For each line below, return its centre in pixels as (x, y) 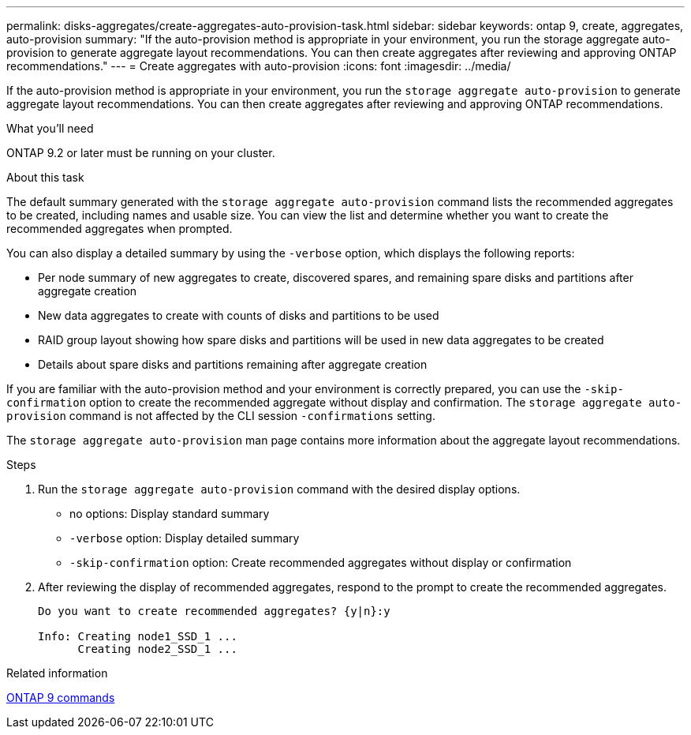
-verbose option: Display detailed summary (185, 538)
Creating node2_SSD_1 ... (157, 649)
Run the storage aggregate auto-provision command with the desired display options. (279, 489)
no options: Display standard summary (170, 514)
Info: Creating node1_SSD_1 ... (138, 636)
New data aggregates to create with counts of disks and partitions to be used (239, 315)
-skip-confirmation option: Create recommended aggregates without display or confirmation (321, 562)
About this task (45, 177)
